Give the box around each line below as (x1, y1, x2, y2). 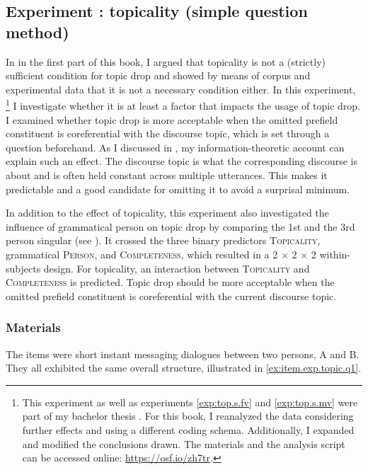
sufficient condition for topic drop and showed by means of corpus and (6, 68, 311, 83)
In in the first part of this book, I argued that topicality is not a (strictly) (6, 54, 326, 69)
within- (319, 246, 350, 261)
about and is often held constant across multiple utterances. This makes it (6, 168, 328, 182)
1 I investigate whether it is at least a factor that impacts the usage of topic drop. (6, 96, 360, 113)
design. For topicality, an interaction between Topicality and (43, 260, 310, 275)
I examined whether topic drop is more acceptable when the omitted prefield (6, 112, 338, 127)
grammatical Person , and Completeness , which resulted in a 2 (6, 246, 278, 261)
